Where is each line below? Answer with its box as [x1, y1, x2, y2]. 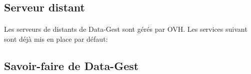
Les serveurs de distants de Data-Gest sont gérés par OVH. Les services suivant [4, 24, 247, 34]
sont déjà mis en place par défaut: [4, 33, 108, 44]
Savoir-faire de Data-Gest [4, 58, 139, 73]
